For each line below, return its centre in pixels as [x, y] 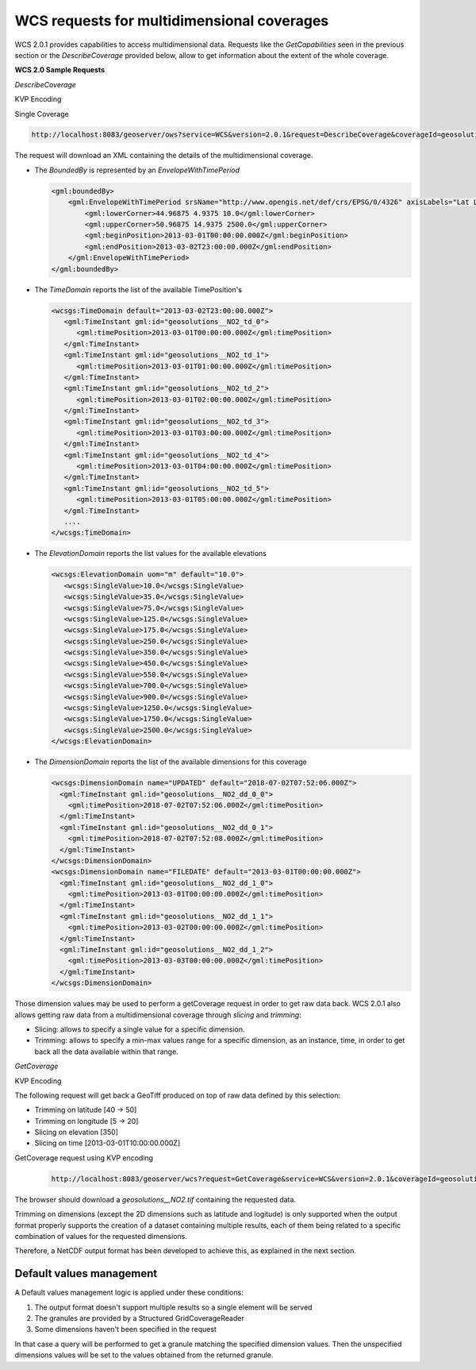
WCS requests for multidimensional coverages [172, 21]
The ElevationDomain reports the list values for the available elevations [151, 554]
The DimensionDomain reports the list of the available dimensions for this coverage [171, 762]
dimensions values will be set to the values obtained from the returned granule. [144, 1355]
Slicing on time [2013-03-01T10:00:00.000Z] [107, 1143]
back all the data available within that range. [106, 1052]
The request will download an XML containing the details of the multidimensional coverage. [164, 156]
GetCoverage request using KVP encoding [84, 1158]
